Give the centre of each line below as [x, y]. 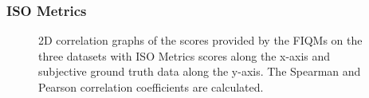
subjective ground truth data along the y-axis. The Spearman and [200, 71]
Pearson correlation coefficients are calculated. [151, 87]
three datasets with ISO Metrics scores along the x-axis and [184, 55]
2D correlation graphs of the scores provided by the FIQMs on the [200, 40]
